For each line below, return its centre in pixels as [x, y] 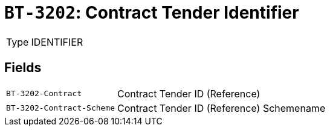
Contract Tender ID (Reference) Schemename [222, 108]
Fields [23, 68]
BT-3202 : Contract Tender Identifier [152, 13]
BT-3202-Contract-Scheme [61, 108]
